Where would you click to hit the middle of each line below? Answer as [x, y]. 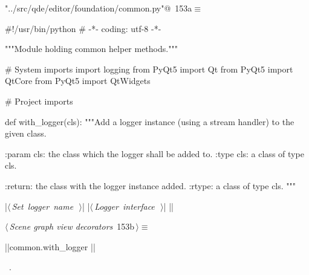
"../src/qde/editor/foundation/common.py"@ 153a [99, 8]
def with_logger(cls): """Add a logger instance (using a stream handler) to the [150, 121]
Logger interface [125, 206]
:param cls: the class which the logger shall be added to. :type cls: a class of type [154, 153]
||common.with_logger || [50, 246]
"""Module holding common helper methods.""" [91, 49]
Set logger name [43, 206]
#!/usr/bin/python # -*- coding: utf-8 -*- [83, 28]
